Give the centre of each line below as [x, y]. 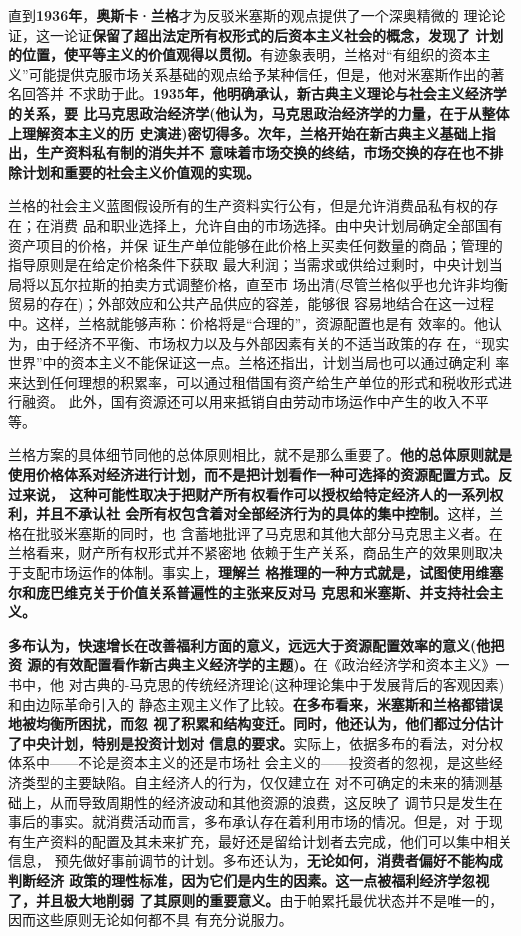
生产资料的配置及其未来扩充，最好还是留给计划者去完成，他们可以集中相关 [266, 840]
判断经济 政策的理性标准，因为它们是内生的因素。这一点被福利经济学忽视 [249, 879]
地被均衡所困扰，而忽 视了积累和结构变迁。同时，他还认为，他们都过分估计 [256, 723]
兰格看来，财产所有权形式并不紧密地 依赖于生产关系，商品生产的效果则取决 [255, 552]
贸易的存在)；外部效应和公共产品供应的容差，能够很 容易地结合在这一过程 [251, 303]
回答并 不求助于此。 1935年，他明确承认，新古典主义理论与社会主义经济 [257, 93]
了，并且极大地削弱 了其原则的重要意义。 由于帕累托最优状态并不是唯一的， [256, 899]
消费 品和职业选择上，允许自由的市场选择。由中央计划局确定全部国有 [276, 224]
